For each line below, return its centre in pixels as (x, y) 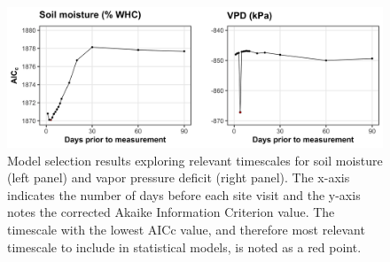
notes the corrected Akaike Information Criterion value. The (171, 212)
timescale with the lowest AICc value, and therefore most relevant (186, 229)
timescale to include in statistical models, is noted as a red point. (184, 247)
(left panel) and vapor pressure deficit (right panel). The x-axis (179, 177)
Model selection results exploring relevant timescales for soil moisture (195, 160)
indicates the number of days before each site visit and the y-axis (184, 194)
